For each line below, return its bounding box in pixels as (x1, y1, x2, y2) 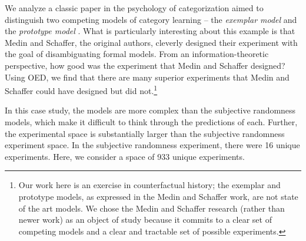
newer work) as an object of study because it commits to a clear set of (18, 213, 272, 226)
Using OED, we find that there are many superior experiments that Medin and (5, 71, 290, 83)
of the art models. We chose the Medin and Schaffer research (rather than (18, 202, 285, 214)
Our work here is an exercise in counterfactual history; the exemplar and (18, 179, 281, 191)
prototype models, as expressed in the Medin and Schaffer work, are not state (18, 190, 298, 202)
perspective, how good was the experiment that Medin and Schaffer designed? (5, 59, 285, 71)
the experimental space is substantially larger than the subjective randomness (5, 127, 285, 139)
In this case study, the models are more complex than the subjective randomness (5, 104, 296, 116)
